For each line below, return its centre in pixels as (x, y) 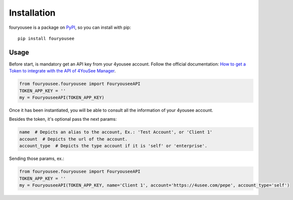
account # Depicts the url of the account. (73, 139)
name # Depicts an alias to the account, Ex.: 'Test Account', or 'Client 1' (116, 132)
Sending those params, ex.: (37, 158)
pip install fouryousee (46, 38)
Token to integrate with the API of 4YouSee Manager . (63, 71)
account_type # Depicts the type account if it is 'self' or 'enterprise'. (113, 146)
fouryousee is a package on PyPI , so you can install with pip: (70, 27)
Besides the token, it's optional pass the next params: (63, 119)
